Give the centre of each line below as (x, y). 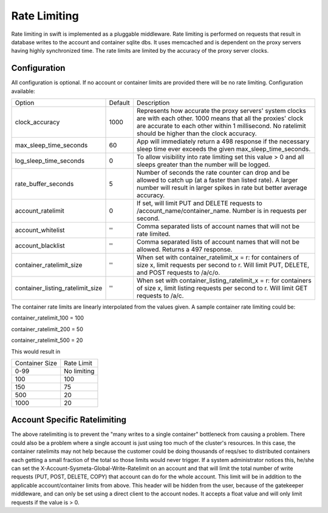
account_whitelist (40, 230)
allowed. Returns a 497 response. (185, 250)
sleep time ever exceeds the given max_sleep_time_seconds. (224, 149)
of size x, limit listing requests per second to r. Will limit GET (222, 288)
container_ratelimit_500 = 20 (47, 340)
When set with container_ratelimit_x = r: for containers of (218, 258)
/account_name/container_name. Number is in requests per (222, 211)
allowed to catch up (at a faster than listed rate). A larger (217, 180)
